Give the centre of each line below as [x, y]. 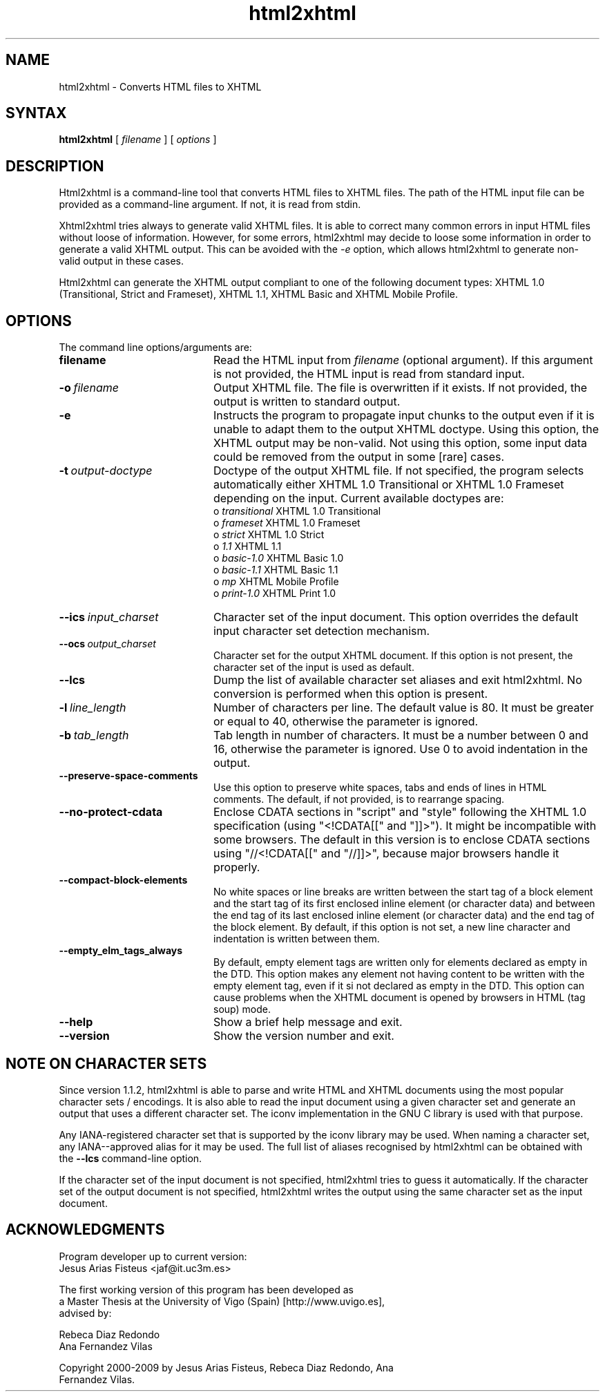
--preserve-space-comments [128, 776]
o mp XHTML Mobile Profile [276, 582]
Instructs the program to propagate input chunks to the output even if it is [404, 416]
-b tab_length [94, 735]
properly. [237, 867]
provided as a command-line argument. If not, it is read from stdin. [210, 205]
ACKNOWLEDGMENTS [85, 1230]
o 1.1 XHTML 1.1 [248, 547]
